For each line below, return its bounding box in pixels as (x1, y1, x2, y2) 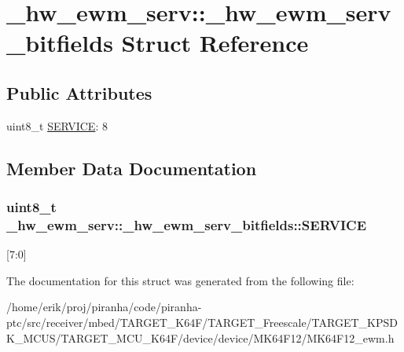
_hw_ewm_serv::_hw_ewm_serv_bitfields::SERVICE (6, 214, 366, 234)
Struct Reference (121, 27, 309, 59)
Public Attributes (6, 80, 152, 104)
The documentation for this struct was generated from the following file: (6, 272, 354, 288)
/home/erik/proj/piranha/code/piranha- (6, 299, 202, 315)
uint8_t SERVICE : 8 (6, 117, 108, 134)
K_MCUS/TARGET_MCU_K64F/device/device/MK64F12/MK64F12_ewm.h (6, 329, 395, 346)
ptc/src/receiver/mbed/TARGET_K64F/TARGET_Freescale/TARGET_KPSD (6, 314, 398, 331)
